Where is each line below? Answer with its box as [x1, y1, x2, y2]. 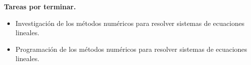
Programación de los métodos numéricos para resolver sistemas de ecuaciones [15, 43, 248, 54]
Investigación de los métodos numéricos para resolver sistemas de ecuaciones [15, 18, 245, 28]
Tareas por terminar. [4, 1, 76, 11]
